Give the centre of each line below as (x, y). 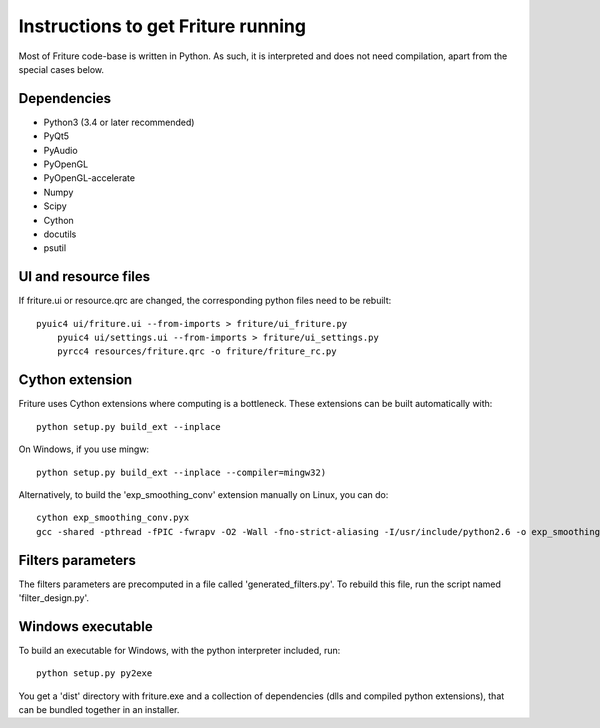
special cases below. (61, 69)
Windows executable (86, 626)
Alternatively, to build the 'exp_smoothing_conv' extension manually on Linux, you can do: (203, 494)
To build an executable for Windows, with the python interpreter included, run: (179, 650)
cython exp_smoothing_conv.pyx (113, 518)
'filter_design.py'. (54, 597)
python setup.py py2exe (94, 673)
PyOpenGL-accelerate (89, 178)
